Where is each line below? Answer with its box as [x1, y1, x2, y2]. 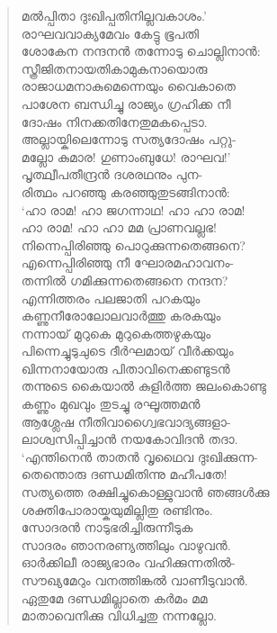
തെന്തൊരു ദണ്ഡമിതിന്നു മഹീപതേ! [21, 465, 228, 484]
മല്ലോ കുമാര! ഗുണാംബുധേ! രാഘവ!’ [21, 147, 231, 166]
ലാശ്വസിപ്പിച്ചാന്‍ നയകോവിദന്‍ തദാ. [21, 430, 238, 448]
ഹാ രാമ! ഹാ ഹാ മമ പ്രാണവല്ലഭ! [21, 218, 217, 237]
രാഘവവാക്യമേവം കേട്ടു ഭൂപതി [21, 23, 200, 42]
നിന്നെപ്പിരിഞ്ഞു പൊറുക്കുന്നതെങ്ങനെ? [21, 235, 246, 254]
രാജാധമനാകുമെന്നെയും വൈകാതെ [21, 77, 236, 95]
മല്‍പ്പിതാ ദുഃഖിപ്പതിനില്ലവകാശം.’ [21, 6, 207, 24]
